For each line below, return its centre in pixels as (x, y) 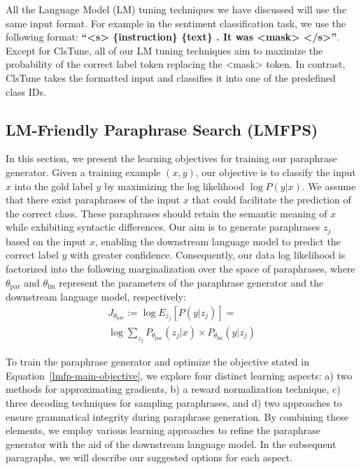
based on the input (46, 241)
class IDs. (26, 91)
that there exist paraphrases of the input (93, 200)
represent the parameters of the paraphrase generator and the (191, 282)
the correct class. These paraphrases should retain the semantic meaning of (167, 213)
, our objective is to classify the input (276, 172)
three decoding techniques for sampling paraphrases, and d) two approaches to (174, 402)
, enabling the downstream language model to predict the (218, 241)
